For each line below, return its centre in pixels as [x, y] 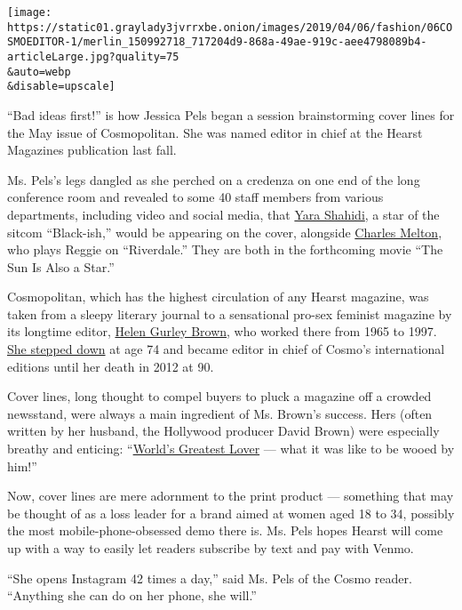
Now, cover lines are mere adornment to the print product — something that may [231, 496]
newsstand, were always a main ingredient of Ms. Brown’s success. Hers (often [220, 413]
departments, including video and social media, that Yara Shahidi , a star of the [223, 214]
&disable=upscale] [61, 87]
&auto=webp [39, 72]
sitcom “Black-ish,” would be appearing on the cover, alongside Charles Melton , [225, 232]
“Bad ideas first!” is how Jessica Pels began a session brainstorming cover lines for [231, 114]
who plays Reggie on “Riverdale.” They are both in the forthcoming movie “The [225, 249]
